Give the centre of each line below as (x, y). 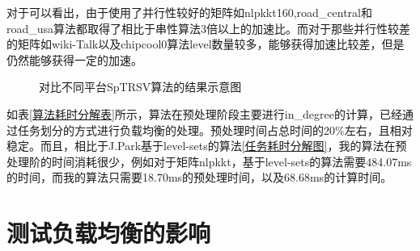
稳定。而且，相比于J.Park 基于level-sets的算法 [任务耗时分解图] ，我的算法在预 (207, 146)
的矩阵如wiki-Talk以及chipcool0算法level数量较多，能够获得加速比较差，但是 (206, 44)
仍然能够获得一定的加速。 (74, 59)
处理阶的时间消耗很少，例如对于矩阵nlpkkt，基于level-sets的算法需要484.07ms (209, 161)
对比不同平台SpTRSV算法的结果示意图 (140, 87)
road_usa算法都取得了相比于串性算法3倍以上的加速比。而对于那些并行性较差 (209, 28)
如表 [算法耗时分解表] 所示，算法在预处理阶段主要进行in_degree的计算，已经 (204, 113)
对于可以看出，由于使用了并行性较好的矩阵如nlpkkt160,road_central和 (190, 12)
